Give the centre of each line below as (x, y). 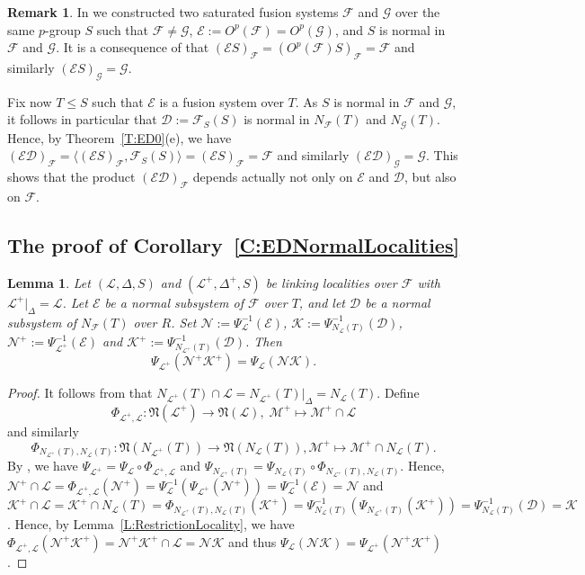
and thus (252, 541)
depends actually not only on (273, 177)
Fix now (30, 101)
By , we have (43, 466)
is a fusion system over (222, 101)
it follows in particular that (82, 119)
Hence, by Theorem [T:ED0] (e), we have (120, 137)
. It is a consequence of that (133, 47)
